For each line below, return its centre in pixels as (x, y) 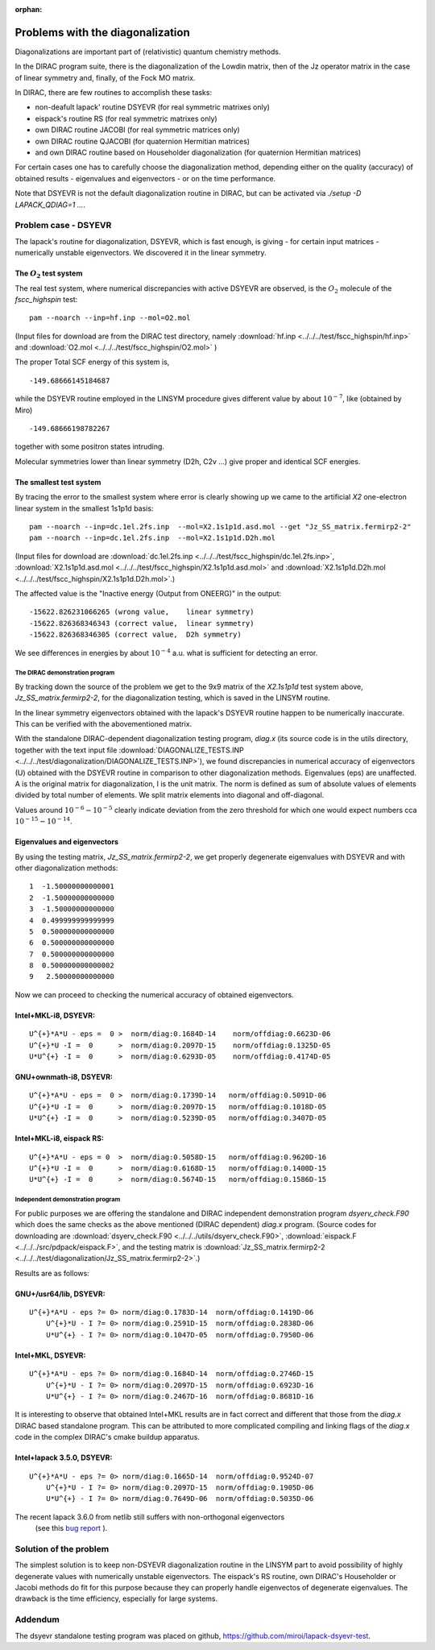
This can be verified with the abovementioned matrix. (104, 724)
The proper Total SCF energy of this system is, (92, 362)
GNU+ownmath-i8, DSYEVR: (64, 1077)
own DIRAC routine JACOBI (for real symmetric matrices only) (138, 130)
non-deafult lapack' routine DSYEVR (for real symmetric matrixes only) (152, 107)
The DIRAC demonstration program (65, 673)
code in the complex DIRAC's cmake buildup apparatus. (108, 1437)
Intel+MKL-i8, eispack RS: (60, 1138)
